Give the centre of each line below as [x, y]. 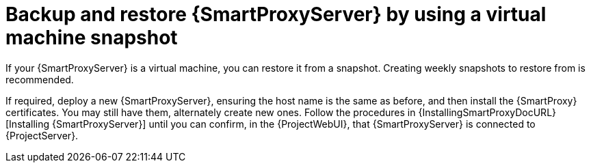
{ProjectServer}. [42, 135]
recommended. [40, 79]
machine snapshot [92, 38]
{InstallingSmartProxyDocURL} [487, 112]
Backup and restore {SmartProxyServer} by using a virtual [276, 14]
